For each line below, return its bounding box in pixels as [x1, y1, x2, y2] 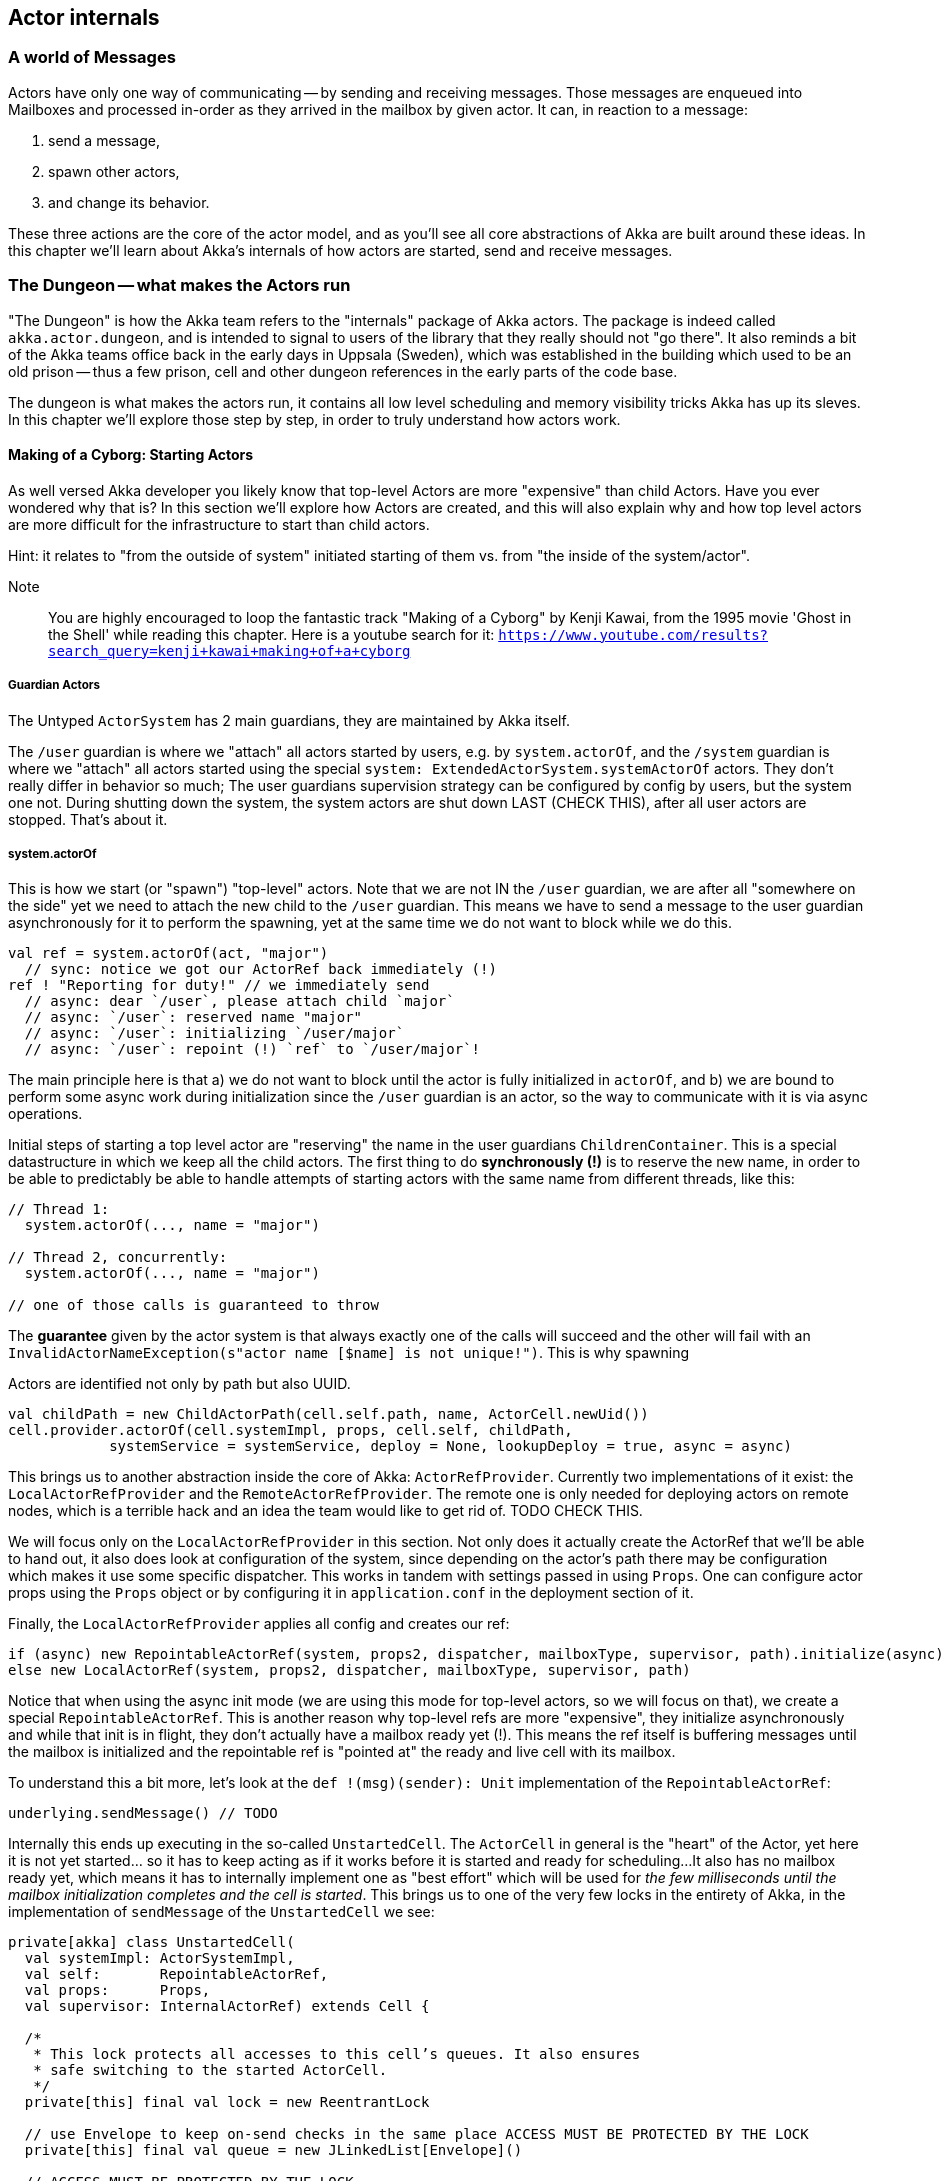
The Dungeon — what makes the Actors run [8, 275, 351, 296]
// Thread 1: [8, 1201, 110, 1218]
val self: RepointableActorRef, [24, 1966, 329, 1983]
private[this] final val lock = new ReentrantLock [24, 2094, 430, 2111]
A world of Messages [8, 47, 176, 68]
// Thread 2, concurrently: [8, 1249, 228, 1266]
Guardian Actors [8, 678, 101, 693]
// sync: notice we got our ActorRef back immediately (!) [24, 961, 497, 978]
